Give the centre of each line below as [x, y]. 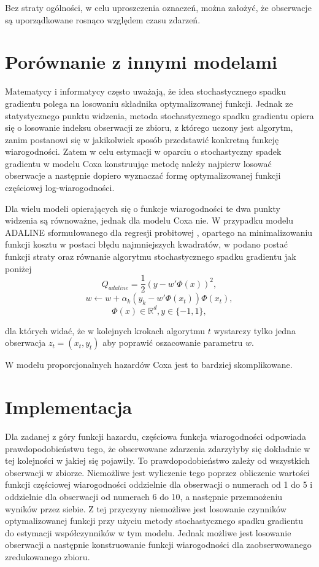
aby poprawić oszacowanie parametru [173, 342]
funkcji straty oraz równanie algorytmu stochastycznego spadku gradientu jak [151, 256]
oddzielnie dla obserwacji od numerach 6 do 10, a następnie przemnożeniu [144, 497]
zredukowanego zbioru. [48, 557]
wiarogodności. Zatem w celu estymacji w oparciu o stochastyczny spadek [143, 151]
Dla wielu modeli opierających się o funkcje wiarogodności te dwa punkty [143, 208]
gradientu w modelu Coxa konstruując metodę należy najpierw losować [138, 163]
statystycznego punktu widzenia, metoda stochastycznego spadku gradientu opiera [159, 115]
